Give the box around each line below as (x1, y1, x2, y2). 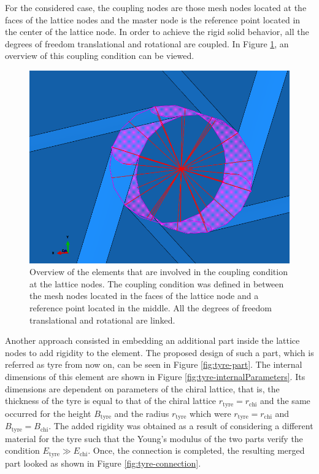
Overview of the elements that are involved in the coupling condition (29, 265, 288, 278)
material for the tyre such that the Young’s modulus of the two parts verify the (5, 432, 303, 445)
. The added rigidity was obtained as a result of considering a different (48, 419, 313, 432)
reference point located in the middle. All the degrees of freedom (29, 301, 272, 314)
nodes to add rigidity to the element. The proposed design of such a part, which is (5, 346, 314, 359)
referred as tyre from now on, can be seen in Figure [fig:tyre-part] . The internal (5, 358, 302, 371)
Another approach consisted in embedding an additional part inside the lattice (5, 334, 300, 347)
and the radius (114, 406, 169, 419)
